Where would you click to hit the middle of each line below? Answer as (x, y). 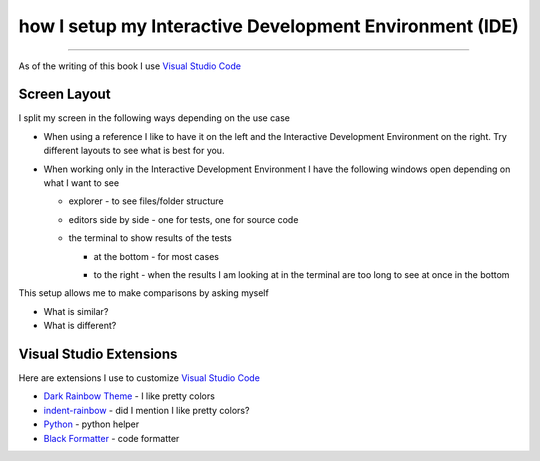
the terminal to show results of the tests (150, 238)
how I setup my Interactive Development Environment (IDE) (268, 26)
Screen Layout (64, 94)
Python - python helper (91, 424)
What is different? (80, 326)
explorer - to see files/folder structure (146, 201)
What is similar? (76, 311)
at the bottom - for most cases (156, 256)
